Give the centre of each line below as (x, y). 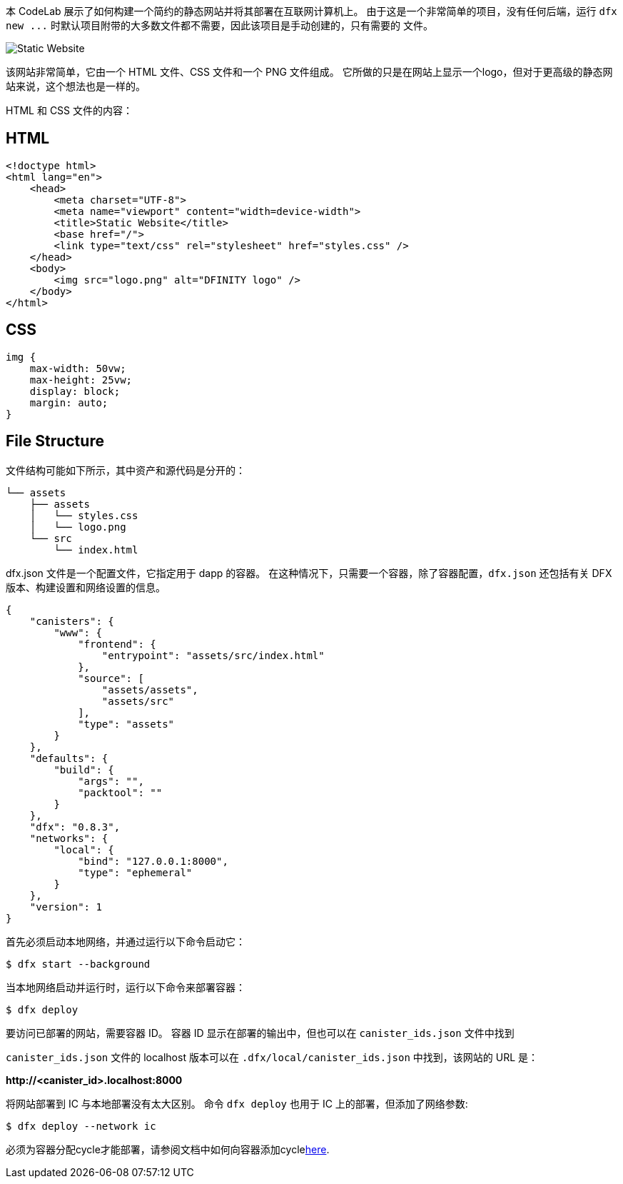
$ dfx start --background (78, 964)
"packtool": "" (120, 792)
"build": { (84, 769)
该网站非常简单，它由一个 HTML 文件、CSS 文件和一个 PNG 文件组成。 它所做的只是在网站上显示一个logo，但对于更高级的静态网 (309, 72)
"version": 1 (66, 907)
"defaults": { (69, 758)
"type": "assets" (126, 724)
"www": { (78, 632)
